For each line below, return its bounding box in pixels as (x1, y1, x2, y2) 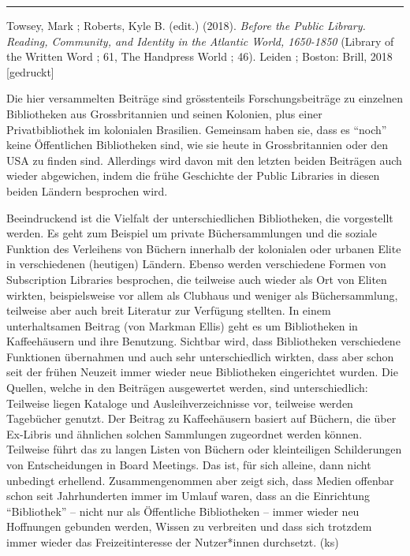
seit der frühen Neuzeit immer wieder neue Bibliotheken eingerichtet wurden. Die (6, 364, 398, 380)
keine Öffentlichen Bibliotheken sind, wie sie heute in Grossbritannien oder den (6, 136, 389, 153)
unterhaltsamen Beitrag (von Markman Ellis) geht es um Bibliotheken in (6, 317, 358, 334)
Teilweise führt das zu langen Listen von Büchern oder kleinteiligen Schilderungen (6, 441, 402, 457)
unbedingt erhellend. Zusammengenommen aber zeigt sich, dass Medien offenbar (6, 472, 394, 488)
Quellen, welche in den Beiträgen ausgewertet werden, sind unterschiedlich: (6, 379, 368, 396)
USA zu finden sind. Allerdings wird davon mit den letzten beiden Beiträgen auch (6, 151, 402, 168)
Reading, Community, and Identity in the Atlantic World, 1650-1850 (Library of (6, 32, 394, 49)
